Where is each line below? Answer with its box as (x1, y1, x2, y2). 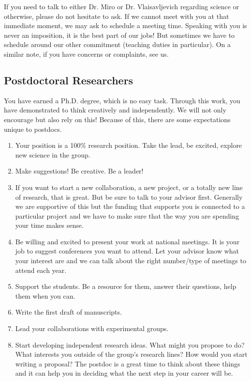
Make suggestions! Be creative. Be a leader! (15, 166, 144, 176)
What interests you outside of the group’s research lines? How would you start (15, 349, 248, 359)
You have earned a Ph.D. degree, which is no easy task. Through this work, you (4, 95, 240, 105)
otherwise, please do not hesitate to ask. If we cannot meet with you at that (4, 11, 229, 21)
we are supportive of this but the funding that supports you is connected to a (15, 201, 245, 211)
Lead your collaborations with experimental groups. (15, 323, 169, 333)
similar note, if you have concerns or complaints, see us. (4, 48, 169, 59)
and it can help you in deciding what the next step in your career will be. (15, 368, 233, 378)
